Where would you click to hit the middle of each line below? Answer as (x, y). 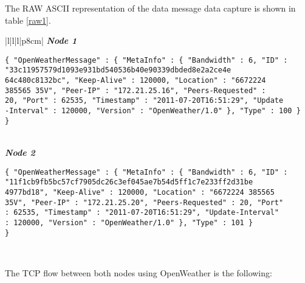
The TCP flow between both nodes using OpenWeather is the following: (139, 272)
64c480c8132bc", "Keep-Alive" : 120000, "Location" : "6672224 (135, 81)
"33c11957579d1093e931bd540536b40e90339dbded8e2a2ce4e (118, 70)
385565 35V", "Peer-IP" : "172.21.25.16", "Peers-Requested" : (135, 90)
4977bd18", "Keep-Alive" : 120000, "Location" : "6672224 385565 (140, 192)
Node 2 (20, 152)
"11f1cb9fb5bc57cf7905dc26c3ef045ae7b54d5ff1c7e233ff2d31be (129, 182)
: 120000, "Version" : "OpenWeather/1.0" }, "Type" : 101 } (129, 222)
